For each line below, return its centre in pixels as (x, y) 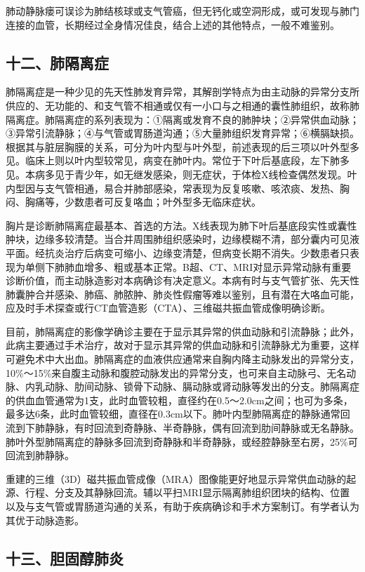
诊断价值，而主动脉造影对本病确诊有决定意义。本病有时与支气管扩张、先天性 (182, 280)
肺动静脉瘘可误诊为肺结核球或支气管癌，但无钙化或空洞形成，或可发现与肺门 (182, 11)
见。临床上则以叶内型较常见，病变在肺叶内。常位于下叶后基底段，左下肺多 (178, 160)
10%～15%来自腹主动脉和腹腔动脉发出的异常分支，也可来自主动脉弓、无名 (176, 372)
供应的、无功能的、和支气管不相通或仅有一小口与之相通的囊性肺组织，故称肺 (182, 105)
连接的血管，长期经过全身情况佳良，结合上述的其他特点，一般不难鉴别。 (173, 24)
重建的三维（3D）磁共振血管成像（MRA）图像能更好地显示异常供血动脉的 (176, 478)
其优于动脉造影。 (45, 520)
